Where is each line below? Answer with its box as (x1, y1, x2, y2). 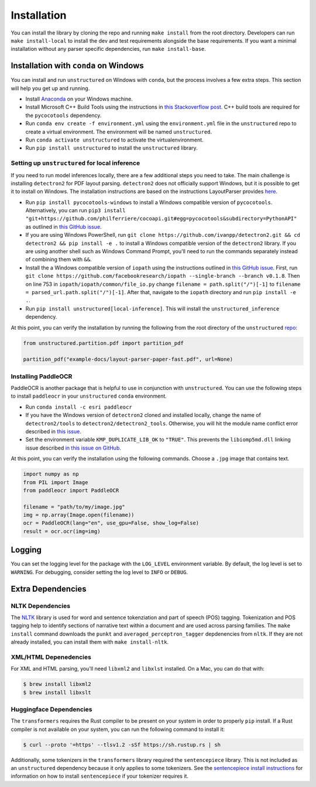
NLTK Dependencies (11, 602, 70, 610)
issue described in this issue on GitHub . (25, 444, 121, 451)
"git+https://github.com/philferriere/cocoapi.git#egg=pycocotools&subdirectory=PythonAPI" (25, 215, 297, 222)
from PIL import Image (23, 479, 88, 485)
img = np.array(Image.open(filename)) (23, 512, 135, 519)
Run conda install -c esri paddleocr (25, 403, 132, 410)
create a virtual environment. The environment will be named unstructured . (25, 128, 212, 135)
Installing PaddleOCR (11, 372, 73, 380)
